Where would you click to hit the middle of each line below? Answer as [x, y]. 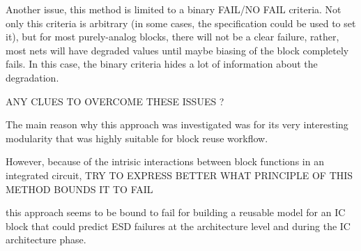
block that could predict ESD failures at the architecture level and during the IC [178, 226]
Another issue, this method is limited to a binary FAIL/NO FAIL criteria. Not [174, 9]
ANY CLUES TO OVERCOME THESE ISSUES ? [115, 101]
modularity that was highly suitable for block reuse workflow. [137, 138]
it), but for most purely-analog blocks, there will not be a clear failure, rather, [172, 37]
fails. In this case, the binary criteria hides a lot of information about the [162, 64]
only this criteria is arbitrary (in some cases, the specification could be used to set [181, 23]
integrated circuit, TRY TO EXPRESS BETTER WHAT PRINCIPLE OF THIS [179, 175]
